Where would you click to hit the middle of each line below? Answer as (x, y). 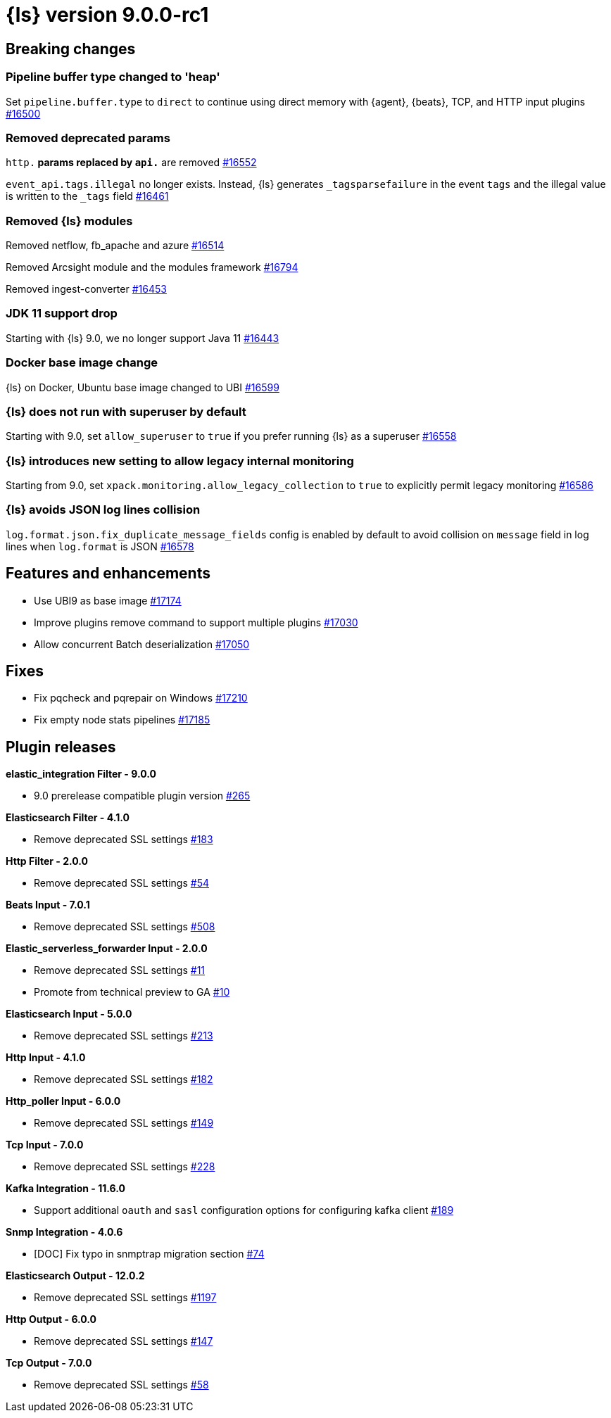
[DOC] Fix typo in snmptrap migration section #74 (149, 1254)
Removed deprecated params (88, 138)
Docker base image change (82, 363)
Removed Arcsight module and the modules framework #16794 (152, 267)
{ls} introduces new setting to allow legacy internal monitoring (180, 461)
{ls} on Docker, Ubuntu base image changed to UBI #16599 (143, 387)
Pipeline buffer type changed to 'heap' (113, 77)
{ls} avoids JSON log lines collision (103, 510)
